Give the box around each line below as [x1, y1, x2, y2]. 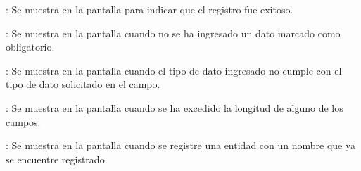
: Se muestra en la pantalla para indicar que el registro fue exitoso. [6, 2, 293, 16]
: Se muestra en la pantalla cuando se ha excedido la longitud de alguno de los [6, 100, 343, 115]
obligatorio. [6, 39, 55, 54]
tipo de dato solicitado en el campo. [6, 77, 160, 91]
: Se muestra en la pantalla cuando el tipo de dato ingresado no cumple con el [6, 63, 342, 77]
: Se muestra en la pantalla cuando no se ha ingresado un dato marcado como [6, 25, 341, 40]
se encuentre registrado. [6, 151, 108, 166]
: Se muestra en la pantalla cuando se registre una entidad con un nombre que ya [6, 138, 355, 153]
